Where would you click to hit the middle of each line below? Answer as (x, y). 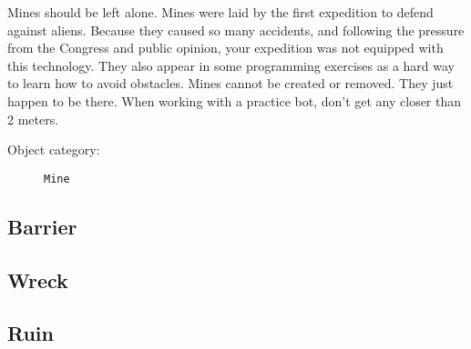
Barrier (42, 226)
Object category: (54, 150)
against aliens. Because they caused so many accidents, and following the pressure (236, 30)
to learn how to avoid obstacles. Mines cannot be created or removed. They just (230, 83)
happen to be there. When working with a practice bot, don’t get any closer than (235, 100)
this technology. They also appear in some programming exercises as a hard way (231, 65)
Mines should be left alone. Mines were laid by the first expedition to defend (220, 12)
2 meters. (33, 119)
